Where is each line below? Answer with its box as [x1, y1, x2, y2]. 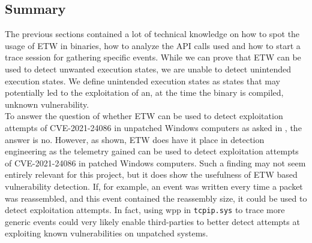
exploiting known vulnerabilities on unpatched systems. [5, 227, 208, 239]
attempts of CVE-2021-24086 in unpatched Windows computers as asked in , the [5, 121, 302, 133]
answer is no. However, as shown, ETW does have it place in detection [5, 133, 265, 145]
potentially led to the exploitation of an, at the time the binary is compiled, [5, 86, 284, 99]
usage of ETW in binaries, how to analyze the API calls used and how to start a [5, 39, 301, 51]
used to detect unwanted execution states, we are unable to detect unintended [5, 62, 292, 75]
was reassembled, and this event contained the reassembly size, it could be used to [5, 192, 307, 204]
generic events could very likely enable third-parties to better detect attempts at [5, 215, 300, 227]
